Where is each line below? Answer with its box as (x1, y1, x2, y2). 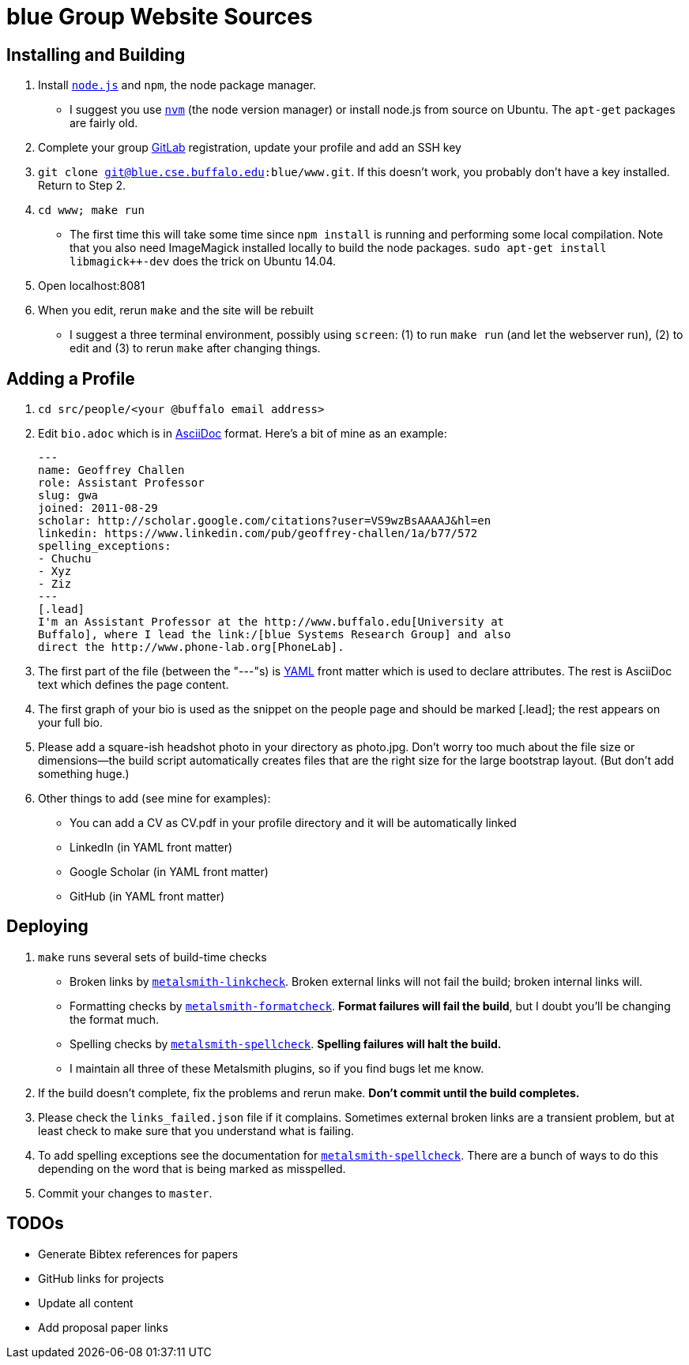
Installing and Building (6, 44, 186, 65)
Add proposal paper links (38, 1320, 168, 1334)
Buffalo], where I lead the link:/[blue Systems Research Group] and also (38, 628, 511, 641)
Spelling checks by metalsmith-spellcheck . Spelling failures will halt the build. (70, 1036, 502, 1051)
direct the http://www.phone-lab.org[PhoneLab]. (38, 641, 344, 654)
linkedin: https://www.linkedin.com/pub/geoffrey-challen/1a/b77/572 (38, 527, 478, 540)
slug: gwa (38, 489, 98, 502)
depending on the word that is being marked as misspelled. (38, 1161, 346, 1175)
